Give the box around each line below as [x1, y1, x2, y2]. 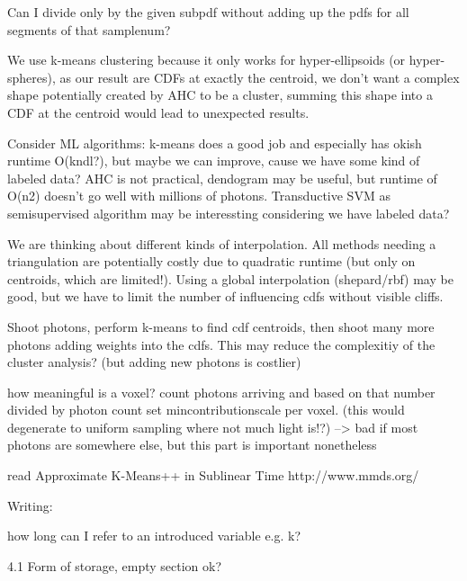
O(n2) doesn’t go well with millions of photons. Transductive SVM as [7, 186, 391, 205]
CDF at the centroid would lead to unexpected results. [7, 103, 310, 121]
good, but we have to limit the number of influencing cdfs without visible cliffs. [7, 287, 444, 306]
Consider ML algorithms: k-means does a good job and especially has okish [7, 133, 422, 152]
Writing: [7, 496, 53, 514]
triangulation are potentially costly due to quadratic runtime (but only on [7, 252, 416, 271]
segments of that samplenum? [7, 20, 171, 39]
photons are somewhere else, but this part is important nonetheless [7, 435, 377, 454]
